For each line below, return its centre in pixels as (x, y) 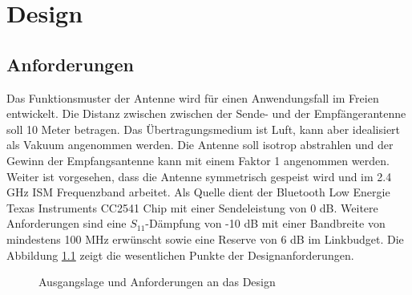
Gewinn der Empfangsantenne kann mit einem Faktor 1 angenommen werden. (198, 160)
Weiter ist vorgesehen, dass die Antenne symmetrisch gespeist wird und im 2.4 (199, 176)
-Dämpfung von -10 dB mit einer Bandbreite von (265, 223)
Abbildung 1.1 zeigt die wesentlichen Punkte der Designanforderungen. (180, 255)
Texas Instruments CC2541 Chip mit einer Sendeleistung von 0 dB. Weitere (192, 207)
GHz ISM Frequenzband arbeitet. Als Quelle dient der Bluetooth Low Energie (198, 192)
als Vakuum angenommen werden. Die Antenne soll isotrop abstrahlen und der (200, 145)
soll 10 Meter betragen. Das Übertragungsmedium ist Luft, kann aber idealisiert (204, 129)
